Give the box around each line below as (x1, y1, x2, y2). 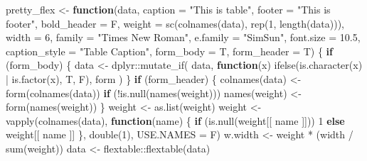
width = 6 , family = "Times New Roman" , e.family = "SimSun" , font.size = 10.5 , (6, 30, 361, 45)
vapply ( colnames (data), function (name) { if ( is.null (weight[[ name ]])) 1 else (6, 113, 345, 128)
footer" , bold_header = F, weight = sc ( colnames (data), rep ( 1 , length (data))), (6, 16, 344, 30)
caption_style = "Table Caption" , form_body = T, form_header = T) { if (6, 43, 333, 58)
